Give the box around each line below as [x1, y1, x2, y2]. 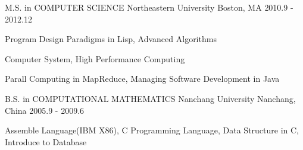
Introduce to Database [5, 135, 87, 148]
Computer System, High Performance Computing [5, 52, 185, 65]
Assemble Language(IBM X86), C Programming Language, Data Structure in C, [5, 124, 299, 136]
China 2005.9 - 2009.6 [5, 104, 85, 116]
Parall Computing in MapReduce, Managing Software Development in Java [5, 72, 280, 85]
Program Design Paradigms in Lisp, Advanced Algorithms [5, 33, 217, 45]
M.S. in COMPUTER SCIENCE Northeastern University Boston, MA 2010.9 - [5, 1, 293, 13]
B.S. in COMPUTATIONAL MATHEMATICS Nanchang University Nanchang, [5, 92, 296, 104]
